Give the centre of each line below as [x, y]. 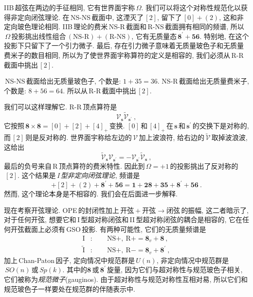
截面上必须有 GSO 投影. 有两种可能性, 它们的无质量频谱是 [115, 229]
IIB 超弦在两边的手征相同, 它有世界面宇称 [70, 7]
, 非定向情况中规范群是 [193, 260]
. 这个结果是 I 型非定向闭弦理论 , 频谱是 [79, 175]
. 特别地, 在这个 [224, 36]
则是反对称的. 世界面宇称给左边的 [79, 137]
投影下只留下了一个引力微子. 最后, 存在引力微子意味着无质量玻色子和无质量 [124, 45]
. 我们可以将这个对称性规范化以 [191, 7]
